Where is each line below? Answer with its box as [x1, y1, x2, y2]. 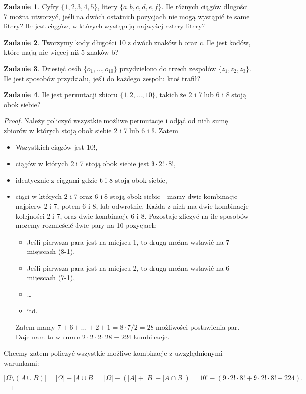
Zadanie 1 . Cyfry [4, 1, 59, 11]
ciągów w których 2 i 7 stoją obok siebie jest [15, 158, 149, 169]
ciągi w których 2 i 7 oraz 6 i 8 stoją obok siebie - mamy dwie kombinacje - [15, 191, 242, 201]
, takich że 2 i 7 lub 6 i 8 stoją [155, 89, 247, 100]
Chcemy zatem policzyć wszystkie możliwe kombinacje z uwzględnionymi [4, 348, 223, 358]
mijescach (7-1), [27, 272, 75, 282]
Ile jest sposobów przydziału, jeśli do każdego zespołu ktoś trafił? [4, 73, 201, 83]
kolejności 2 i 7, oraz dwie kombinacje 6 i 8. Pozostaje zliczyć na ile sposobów [15, 210, 249, 221]
